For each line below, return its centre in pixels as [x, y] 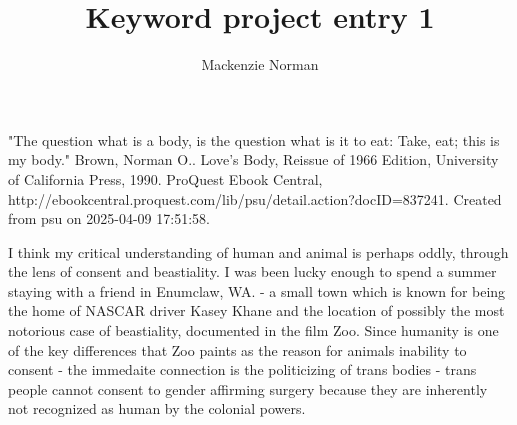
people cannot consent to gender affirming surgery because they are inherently [248, 388]
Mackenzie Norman [260, 64]
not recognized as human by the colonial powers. [157, 408]
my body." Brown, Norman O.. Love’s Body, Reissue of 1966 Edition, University [253, 159]
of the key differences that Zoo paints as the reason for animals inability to [237, 349]
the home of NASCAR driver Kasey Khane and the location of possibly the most [256, 310]
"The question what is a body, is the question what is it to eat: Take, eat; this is [254, 139]
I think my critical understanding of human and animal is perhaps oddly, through [258, 251]
